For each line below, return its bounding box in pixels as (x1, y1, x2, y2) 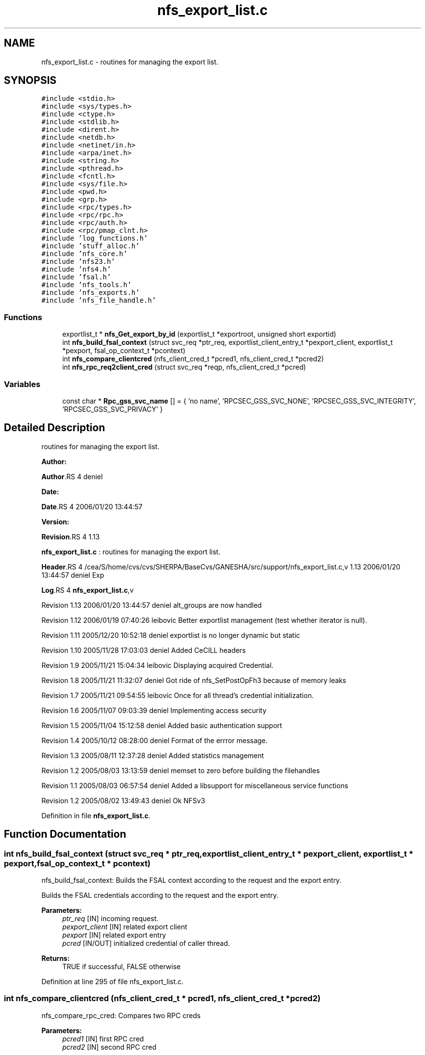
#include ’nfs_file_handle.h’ (41, 296, 156, 305)
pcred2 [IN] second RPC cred (62, 1042, 157, 1051)
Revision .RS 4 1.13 (41, 532, 100, 541)
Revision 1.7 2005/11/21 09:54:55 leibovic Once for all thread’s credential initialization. (41, 691, 314, 699)
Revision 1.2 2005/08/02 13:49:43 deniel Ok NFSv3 (41, 796, 205, 805)
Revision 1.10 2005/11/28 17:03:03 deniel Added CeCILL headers (41, 646, 246, 654)
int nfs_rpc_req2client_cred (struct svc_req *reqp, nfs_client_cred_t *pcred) (62, 363, 306, 372)
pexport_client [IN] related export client (62, 923, 187, 931)
